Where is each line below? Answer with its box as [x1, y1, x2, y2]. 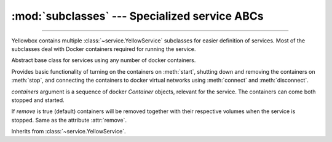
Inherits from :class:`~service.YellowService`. [11, 128, 126, 135]
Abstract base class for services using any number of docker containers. [11, 57, 196, 64]
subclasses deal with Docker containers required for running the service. [11, 45, 196, 52]
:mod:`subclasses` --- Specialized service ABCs [11, 9, 264, 23]
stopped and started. [11, 96, 65, 104]
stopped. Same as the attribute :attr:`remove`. [11, 116, 127, 124]
